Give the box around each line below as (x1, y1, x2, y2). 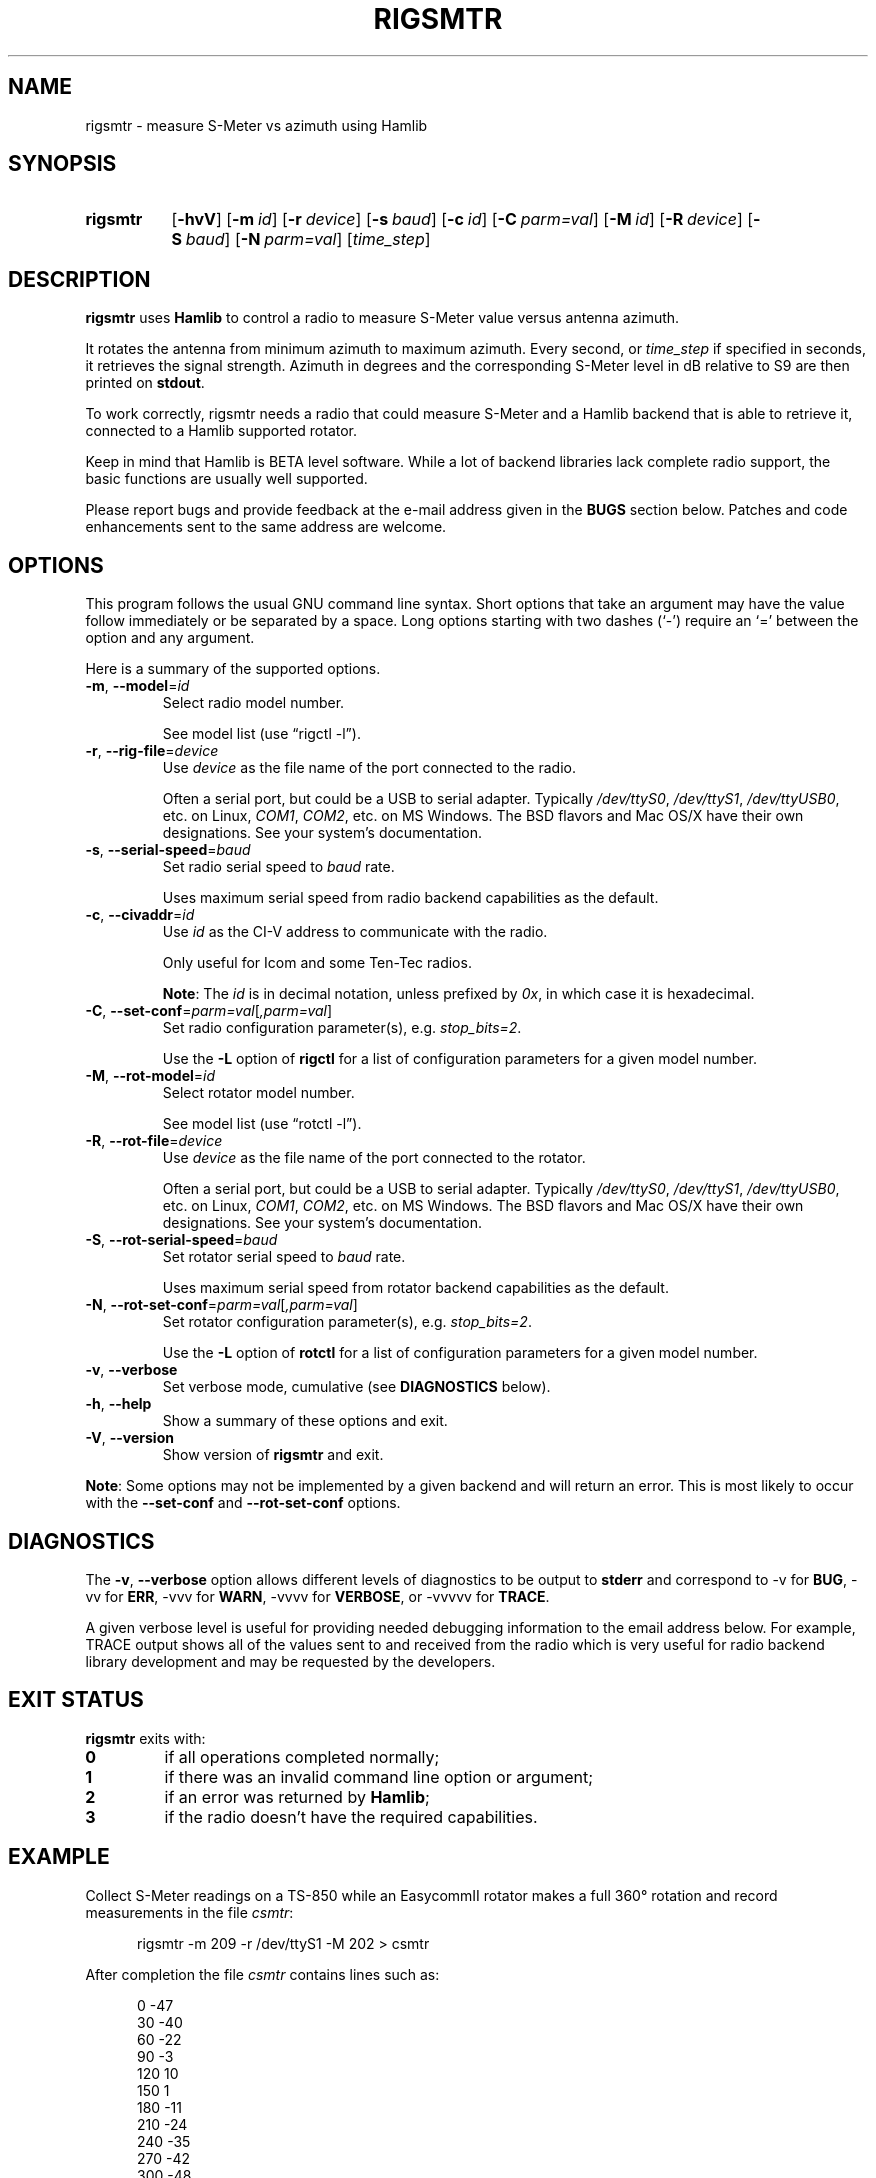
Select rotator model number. (162, 1084, 355, 1102)
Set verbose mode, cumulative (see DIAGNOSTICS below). (162, 1378, 551, 1396)
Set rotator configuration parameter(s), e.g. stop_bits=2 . (162, 1313, 532, 1331)
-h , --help (85, 1395, 152, 1413)
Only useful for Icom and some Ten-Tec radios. (162, 954, 472, 972)
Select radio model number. (162, 694, 345, 712)
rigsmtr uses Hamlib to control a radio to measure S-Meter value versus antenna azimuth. (85, 309, 680, 327)
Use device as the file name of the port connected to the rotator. (162, 1149, 586, 1167)
